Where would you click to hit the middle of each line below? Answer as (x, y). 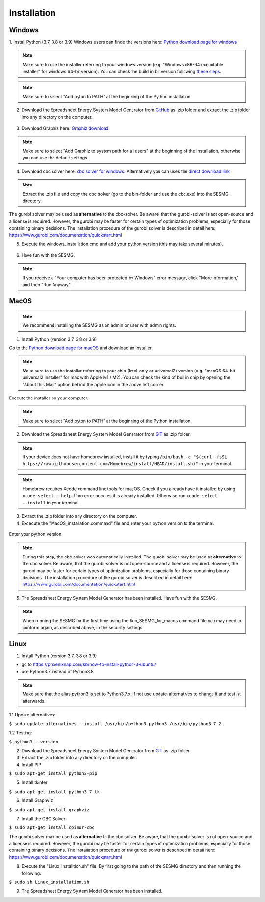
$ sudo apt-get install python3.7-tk (54, 792)
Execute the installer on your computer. (49, 398)
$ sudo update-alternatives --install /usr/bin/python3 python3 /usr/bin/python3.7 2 (115, 724)
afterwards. (34, 701)
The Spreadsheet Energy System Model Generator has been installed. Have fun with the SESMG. (119, 598)
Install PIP (31, 764)
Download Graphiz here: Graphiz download (65, 128)
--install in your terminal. (51, 503)
